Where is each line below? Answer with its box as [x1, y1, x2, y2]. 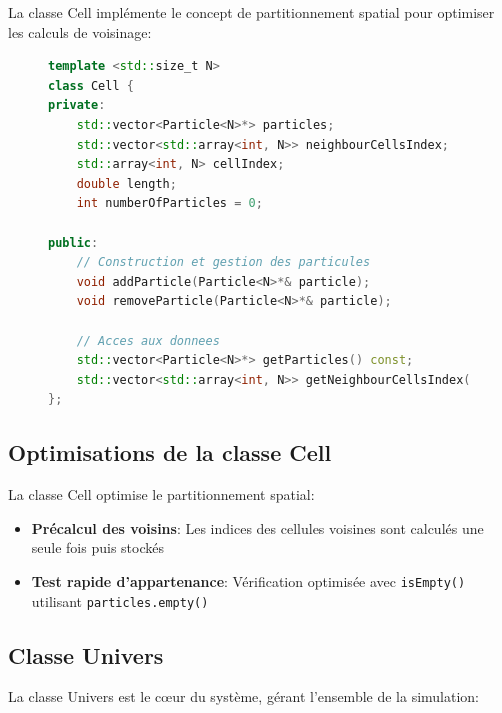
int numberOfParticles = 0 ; [76, 196, 263, 211]
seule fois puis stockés [31, 537, 164, 558]
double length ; [76, 176, 177, 191]
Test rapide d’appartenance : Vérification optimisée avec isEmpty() [31, 570, 466, 591]
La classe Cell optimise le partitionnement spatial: [8, 484, 315, 505]
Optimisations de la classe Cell [8, 437, 332, 468]
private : [48, 98, 106, 113]
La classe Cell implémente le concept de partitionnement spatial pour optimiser [8, 2, 495, 22]
